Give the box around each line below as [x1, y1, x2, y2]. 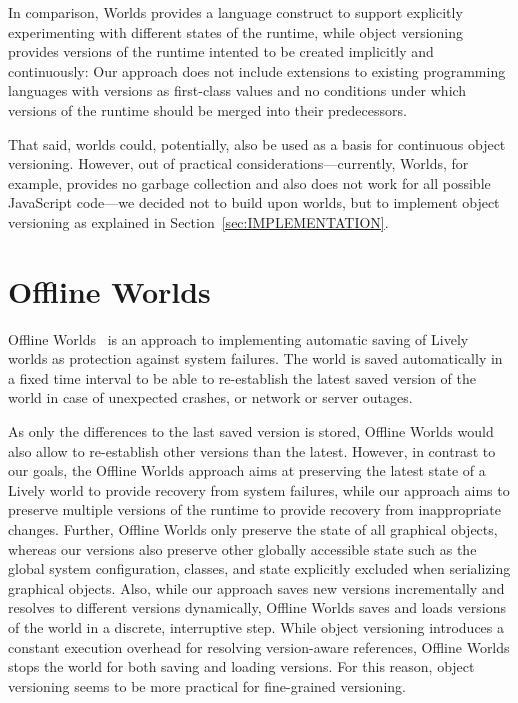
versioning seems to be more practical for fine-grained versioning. [8, 675, 406, 696]
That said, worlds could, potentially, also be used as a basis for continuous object [8, 133, 506, 154]
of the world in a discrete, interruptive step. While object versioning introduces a [8, 616, 505, 637]
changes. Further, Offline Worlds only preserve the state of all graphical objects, [8, 519, 498, 539]
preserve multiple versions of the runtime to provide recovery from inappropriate [8, 499, 501, 520]
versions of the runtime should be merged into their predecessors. [8, 99, 407, 120]
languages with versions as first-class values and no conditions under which [8, 80, 467, 101]
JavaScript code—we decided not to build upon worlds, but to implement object [8, 192, 500, 213]
